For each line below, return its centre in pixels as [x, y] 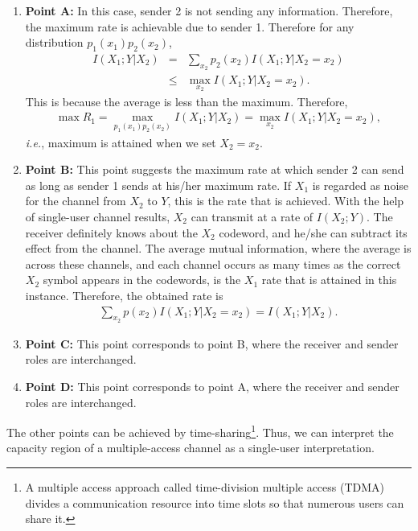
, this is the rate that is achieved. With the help [286, 201]
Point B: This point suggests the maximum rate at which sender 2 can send [215, 169]
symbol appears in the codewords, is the [142, 280]
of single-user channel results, [98, 216]
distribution [54, 42]
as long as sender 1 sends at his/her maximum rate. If [158, 185]
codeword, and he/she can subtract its [313, 232]
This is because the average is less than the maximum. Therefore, [186, 101]
